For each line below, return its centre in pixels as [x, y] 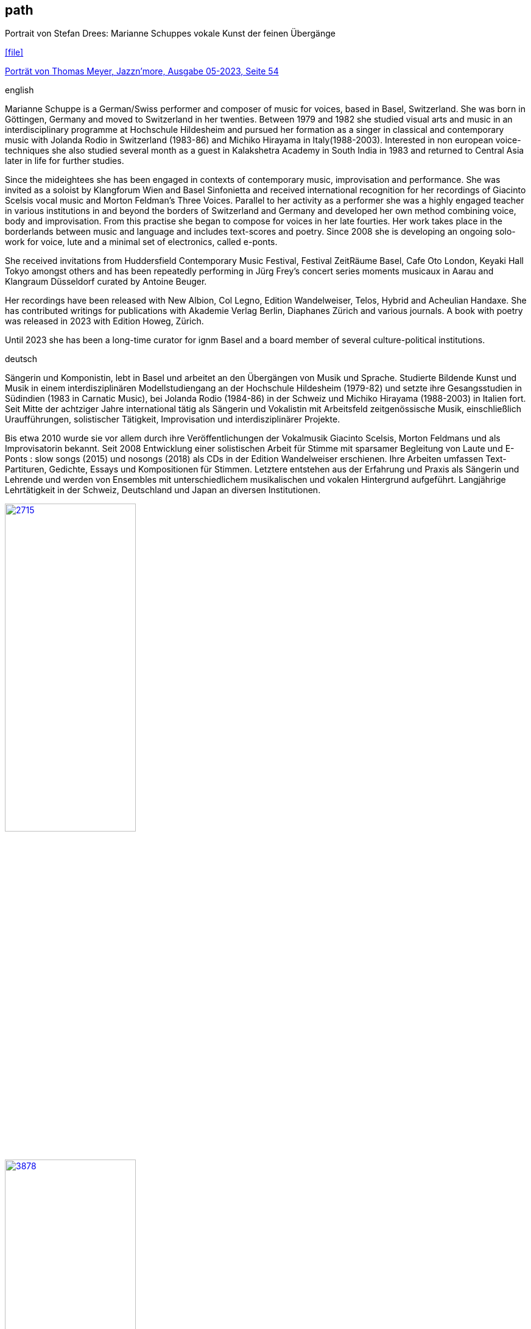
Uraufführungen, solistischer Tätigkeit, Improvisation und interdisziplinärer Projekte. [173, 419]
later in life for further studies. [65, 161]
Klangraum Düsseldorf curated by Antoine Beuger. [106, 282]
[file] [14, 52]
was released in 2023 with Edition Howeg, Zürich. [104, 321]
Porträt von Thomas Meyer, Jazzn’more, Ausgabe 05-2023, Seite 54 [142, 71]
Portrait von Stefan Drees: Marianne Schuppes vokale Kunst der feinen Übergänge [170, 34]
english [19, 90]
